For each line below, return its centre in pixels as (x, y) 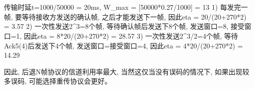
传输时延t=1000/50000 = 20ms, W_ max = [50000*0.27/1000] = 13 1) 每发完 (123, 7)
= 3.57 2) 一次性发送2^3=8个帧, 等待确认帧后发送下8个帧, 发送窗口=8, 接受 (124, 26)
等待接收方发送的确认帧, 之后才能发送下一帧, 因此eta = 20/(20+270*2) (134, 16)
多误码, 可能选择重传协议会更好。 (58, 81)
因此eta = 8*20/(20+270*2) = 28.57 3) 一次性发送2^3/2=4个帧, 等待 (131, 35)
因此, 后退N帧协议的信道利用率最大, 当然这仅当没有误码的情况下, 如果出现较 (127, 71)
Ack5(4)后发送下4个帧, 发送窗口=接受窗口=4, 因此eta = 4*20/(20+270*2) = (124, 45)
